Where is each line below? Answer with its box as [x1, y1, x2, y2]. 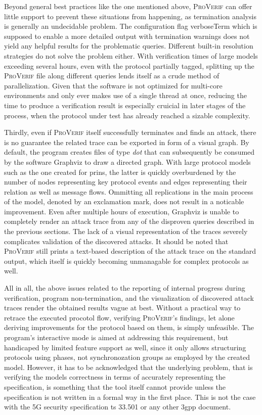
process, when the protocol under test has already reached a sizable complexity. [4, 110, 250, 120]
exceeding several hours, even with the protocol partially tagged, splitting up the [4, 60, 254, 71]
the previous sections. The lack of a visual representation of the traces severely [4, 226, 248, 237]
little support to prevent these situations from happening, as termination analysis [4, 11, 256, 21]
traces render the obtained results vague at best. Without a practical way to [4, 302, 241, 313]
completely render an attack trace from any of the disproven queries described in [4, 216, 254, 226]
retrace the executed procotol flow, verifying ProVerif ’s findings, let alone [4, 312, 235, 322]
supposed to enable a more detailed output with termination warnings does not [4, 30, 250, 41]
